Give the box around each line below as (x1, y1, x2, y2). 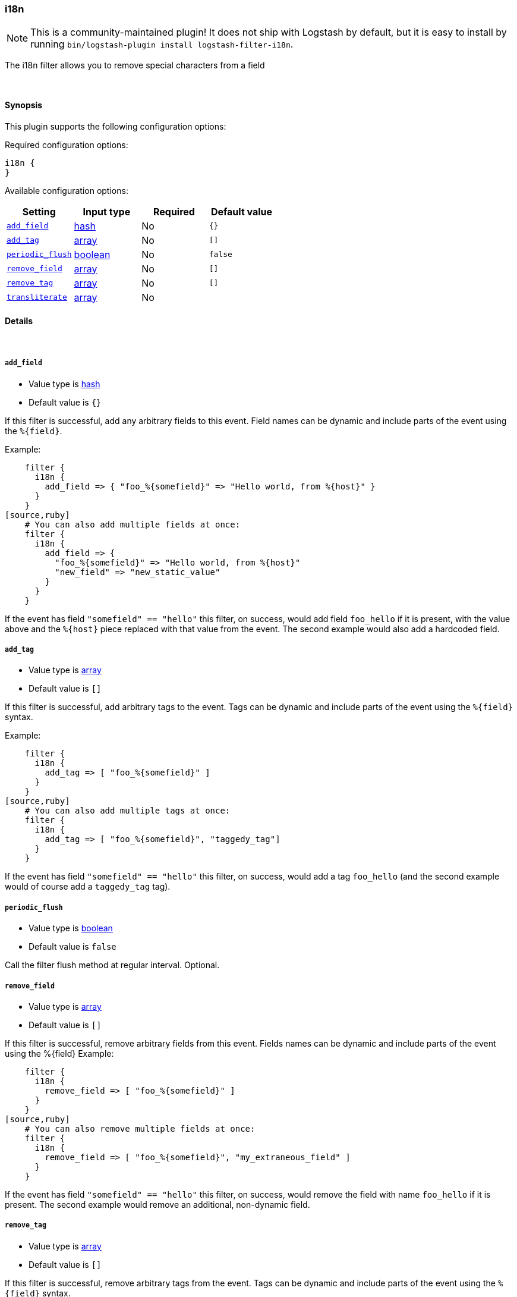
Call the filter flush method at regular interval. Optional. (5, 960, 220, 971)
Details (5, 316, 33, 326)
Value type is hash (29, 378, 100, 389)
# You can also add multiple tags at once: (24, 806, 231, 816)
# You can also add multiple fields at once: (24, 519, 241, 529)
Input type (83, 205, 131, 218)
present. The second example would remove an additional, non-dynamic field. (5, 1199, 310, 1210)
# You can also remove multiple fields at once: (24, 1123, 256, 1133)
